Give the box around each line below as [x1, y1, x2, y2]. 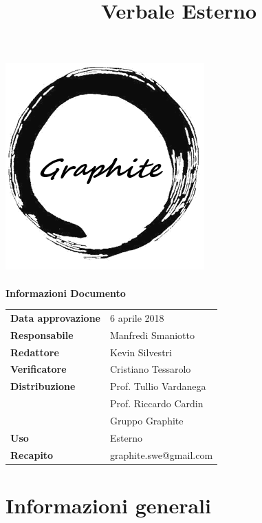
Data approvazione [10, 310, 100, 325]
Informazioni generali [6, 491, 211, 519]
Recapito [10, 447, 54, 462]
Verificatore [10, 362, 67, 376]
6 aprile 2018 [110, 310, 164, 325]
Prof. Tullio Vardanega [110, 379, 206, 393]
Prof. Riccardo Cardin [110, 396, 204, 411]
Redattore [10, 345, 59, 359]
